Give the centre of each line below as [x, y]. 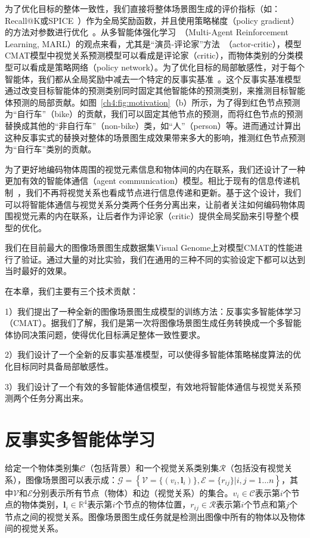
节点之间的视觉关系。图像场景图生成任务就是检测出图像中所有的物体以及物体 [155, 516]
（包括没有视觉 [255, 467]
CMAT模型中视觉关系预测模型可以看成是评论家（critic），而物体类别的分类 [150, 55]
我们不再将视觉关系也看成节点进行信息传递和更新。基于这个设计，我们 [163, 192]
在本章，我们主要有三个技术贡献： [72, 291]
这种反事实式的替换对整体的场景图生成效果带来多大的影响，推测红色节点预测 [155, 137]
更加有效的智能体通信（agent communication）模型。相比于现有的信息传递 [148, 181]
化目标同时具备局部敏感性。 [59, 366]
